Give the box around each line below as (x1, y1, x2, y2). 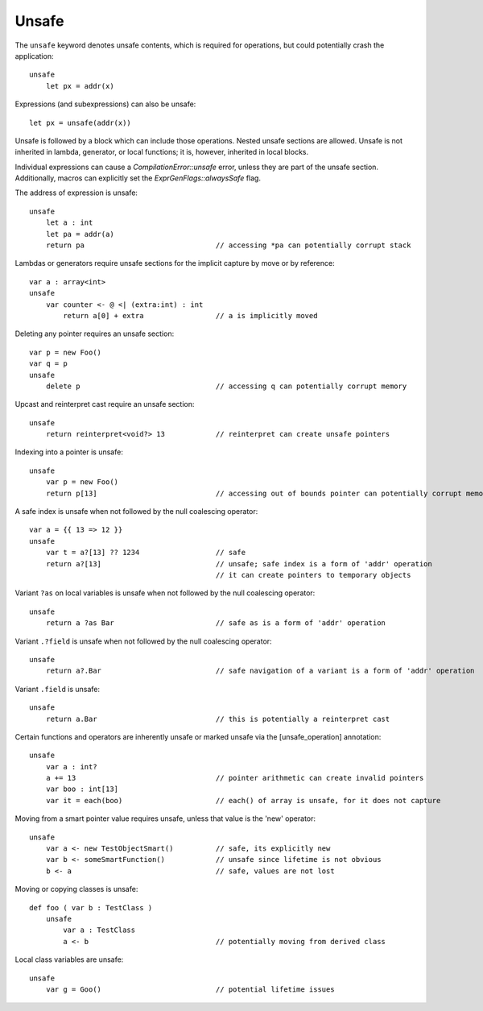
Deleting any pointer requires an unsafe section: (14, 329, 175, 338)
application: (14, 51, 54, 60)
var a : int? (45, 762, 97, 771)
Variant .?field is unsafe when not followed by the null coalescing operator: (14, 636, 273, 646)
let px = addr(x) (45, 81, 114, 90)
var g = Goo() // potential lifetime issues (45, 984, 335, 994)
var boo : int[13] (45, 785, 119, 793)
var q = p (29, 359, 68, 368)
